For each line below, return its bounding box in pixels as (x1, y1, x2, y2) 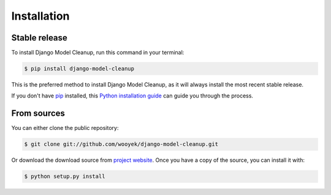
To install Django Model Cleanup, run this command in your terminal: (11, 49, 185, 56)
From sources (11, 108, 66, 119)
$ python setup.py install (24, 173, 105, 180)
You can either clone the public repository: (11, 124, 119, 132)
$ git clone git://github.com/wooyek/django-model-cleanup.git (24, 141, 219, 148)
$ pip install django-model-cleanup (24, 65, 135, 72)
